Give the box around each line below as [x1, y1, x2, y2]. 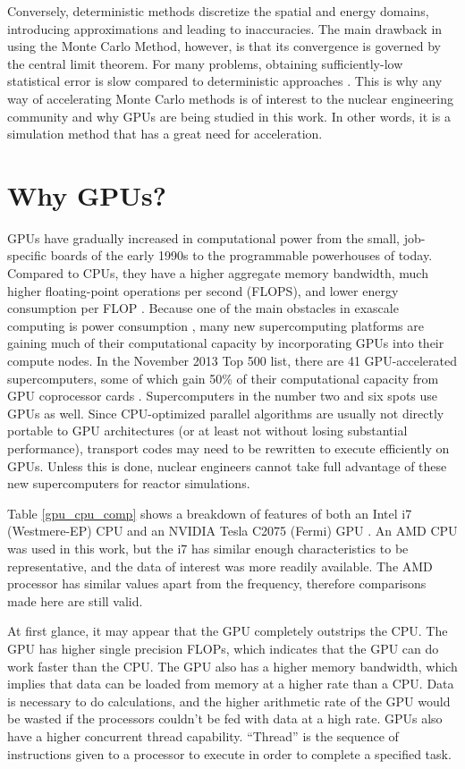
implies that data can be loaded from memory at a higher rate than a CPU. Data [7, 674, 454, 693]
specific [7, 246, 47, 265]
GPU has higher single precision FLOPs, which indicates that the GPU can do [7, 638, 439, 657]
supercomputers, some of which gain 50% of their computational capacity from [7, 368, 439, 387]
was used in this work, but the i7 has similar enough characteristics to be [7, 538, 409, 557]
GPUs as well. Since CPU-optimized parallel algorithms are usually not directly [7, 403, 444, 422]
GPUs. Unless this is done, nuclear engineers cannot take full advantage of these [7, 456, 447, 475]
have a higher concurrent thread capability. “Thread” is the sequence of [7, 726, 399, 745]
